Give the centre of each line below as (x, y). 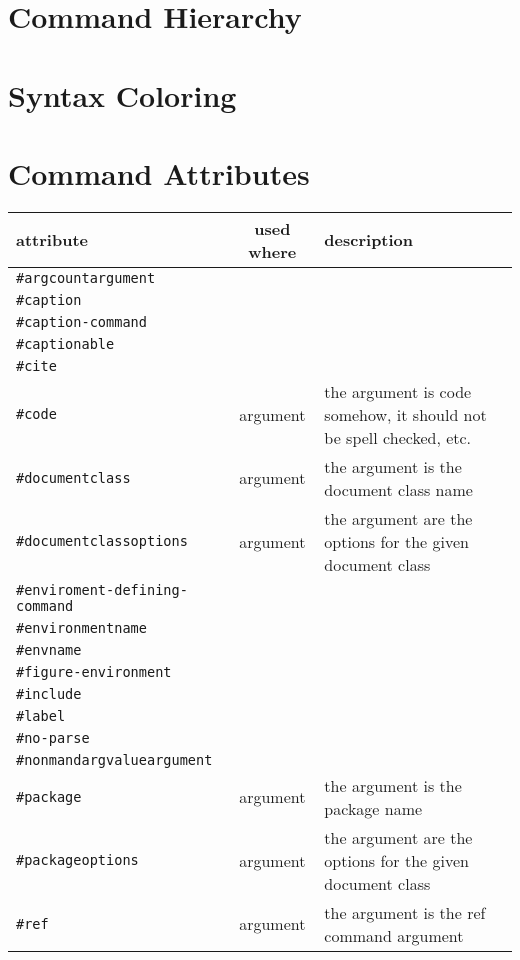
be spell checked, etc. (398, 437)
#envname (49, 649)
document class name (398, 489)
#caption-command (81, 321)
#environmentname (81, 627)
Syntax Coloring (122, 94)
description (369, 240)
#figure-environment (94, 671)
